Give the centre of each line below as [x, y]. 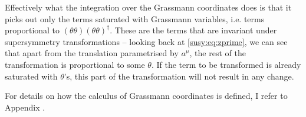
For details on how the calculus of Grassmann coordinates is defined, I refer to [146, 96]
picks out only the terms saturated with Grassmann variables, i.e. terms [135, 18]
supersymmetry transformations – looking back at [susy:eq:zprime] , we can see [146, 41]
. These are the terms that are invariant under [193, 30]
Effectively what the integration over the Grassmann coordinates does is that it [148, 7]
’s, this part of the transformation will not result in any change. [179, 76]
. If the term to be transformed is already [226, 64]
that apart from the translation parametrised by [92, 53]
